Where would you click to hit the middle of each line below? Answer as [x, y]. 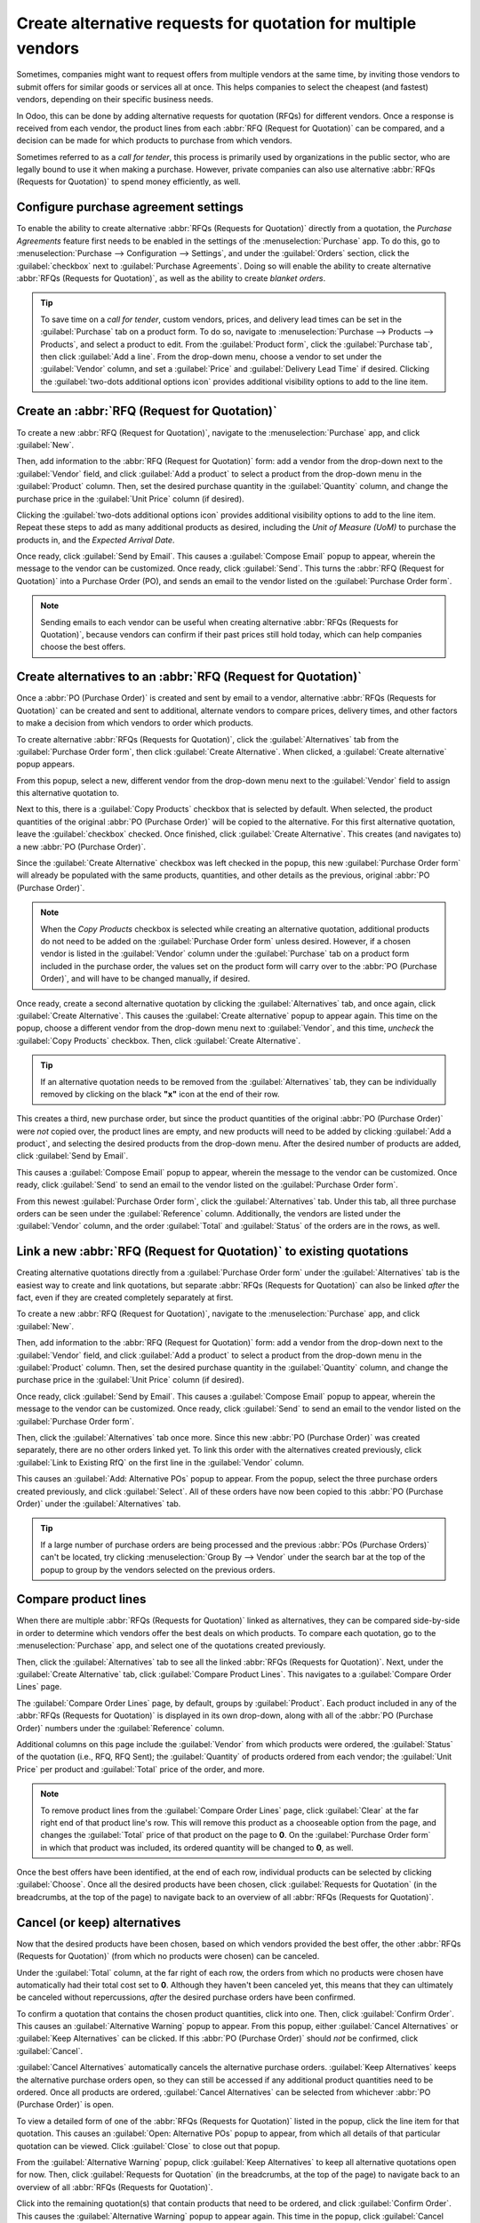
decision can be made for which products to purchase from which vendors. [154, 140]
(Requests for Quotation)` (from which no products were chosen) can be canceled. [168, 1956]
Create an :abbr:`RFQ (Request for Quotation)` [147, 411]
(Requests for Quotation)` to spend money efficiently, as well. [128, 181]
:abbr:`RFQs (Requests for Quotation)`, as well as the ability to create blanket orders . [171, 278]
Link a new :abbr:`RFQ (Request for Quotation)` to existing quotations [212, 1252]
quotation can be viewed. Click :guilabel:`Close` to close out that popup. [148, 2146]
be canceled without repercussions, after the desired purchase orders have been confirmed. [186, 1997]
